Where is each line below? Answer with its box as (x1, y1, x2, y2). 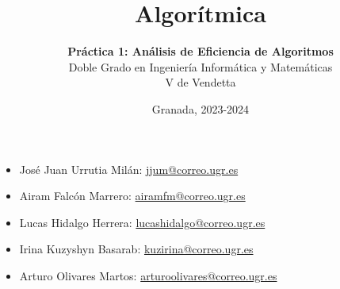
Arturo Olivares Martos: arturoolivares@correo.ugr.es (19, 267, 277, 283)
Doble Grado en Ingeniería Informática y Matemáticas (68, 58, 333, 75)
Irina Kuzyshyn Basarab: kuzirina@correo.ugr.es (19, 241, 254, 257)
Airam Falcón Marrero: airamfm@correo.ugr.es (19, 187, 246, 204)
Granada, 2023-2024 (151, 100, 250, 117)
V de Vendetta (165, 74, 236, 91)
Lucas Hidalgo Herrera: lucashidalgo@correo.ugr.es (19, 214, 266, 230)
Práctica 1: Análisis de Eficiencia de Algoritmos (67, 43, 334, 60)
